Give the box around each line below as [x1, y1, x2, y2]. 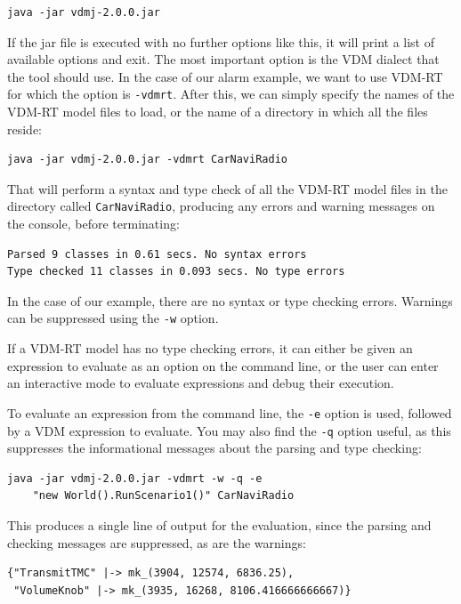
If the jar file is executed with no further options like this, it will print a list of [7, 32, 434, 51]
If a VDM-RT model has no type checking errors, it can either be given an [7, 339, 413, 358]
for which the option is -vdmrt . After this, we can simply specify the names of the [7, 85, 455, 103]
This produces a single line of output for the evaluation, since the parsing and [7, 515, 432, 534]
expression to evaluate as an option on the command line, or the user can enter [7, 356, 439, 374]
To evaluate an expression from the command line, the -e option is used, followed [7, 403, 452, 422]
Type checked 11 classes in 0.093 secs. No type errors [7, 265, 345, 278]
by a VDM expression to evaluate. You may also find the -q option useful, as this [7, 421, 451, 439]
